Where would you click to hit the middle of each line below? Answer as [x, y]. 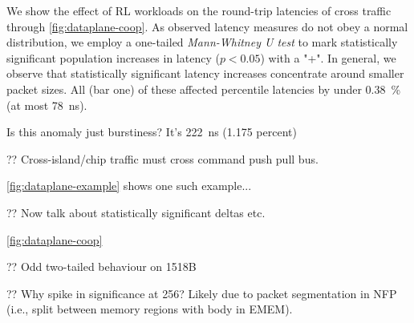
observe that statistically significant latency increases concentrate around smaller [205, 73]
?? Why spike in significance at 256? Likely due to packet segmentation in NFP [202, 293]
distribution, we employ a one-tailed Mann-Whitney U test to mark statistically [202, 42]
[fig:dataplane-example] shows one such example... [129, 186]
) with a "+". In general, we [328, 57]
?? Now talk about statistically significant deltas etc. [136, 212]
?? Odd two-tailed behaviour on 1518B [101, 266]
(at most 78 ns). [47, 105]
